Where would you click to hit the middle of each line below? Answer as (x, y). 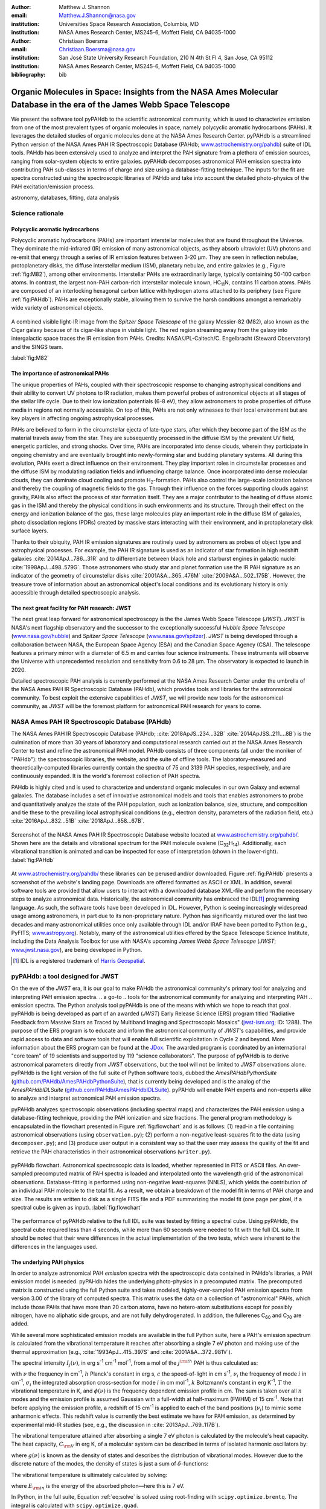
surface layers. (30, 531)
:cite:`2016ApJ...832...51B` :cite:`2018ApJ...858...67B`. (78, 821)
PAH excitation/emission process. (53, 187)
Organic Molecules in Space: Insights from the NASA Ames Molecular (145, 91)
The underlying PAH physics (48, 1262)
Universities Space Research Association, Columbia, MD (129, 24)
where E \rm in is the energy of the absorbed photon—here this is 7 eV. (98, 1486)
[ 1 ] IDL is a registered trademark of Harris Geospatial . (79, 961)
